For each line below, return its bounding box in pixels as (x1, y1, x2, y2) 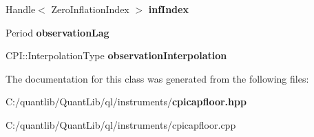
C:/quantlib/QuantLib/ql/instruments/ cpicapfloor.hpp (6, 94, 247, 109)
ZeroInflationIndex (51, 2, 129, 16)
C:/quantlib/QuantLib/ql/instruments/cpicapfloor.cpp (6, 117, 236, 131)
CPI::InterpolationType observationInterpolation (6, 48, 227, 63)
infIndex (148, 2, 189, 16)
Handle (6, 2, 36, 16)
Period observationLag (6, 25, 109, 39)
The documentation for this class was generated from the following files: (6, 71, 309, 85)
